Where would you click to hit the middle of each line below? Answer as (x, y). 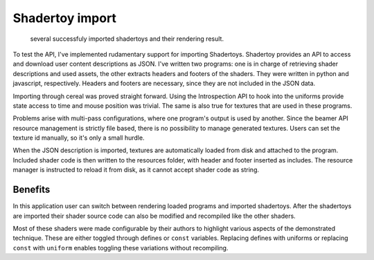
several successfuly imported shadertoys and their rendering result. (127, 39)
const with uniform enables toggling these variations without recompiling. (121, 248)
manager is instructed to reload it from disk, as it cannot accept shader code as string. (136, 170)
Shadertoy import (65, 18)
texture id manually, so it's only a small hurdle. (79, 138)
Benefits (32, 190)
